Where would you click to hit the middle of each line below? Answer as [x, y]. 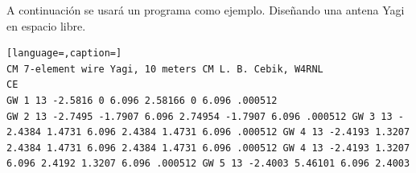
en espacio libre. [46, 25]
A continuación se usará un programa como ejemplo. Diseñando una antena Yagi [206, 10]
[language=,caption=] [64, 54]
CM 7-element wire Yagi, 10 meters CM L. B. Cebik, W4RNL [165, 69]
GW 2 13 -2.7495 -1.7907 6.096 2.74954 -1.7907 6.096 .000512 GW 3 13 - [205, 116]
